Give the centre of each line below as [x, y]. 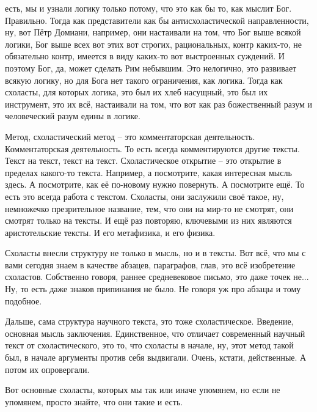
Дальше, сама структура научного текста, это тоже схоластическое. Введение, [149, 321]
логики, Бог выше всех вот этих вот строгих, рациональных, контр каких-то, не [153, 44]
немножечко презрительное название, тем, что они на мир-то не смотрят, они [149, 208]
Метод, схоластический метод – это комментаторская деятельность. [130, 136]
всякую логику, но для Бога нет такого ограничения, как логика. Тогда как [144, 80]
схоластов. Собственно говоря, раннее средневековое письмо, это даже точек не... [157, 277]
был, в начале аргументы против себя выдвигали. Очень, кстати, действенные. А [156, 357]
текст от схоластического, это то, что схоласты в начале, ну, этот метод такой [149, 345]
